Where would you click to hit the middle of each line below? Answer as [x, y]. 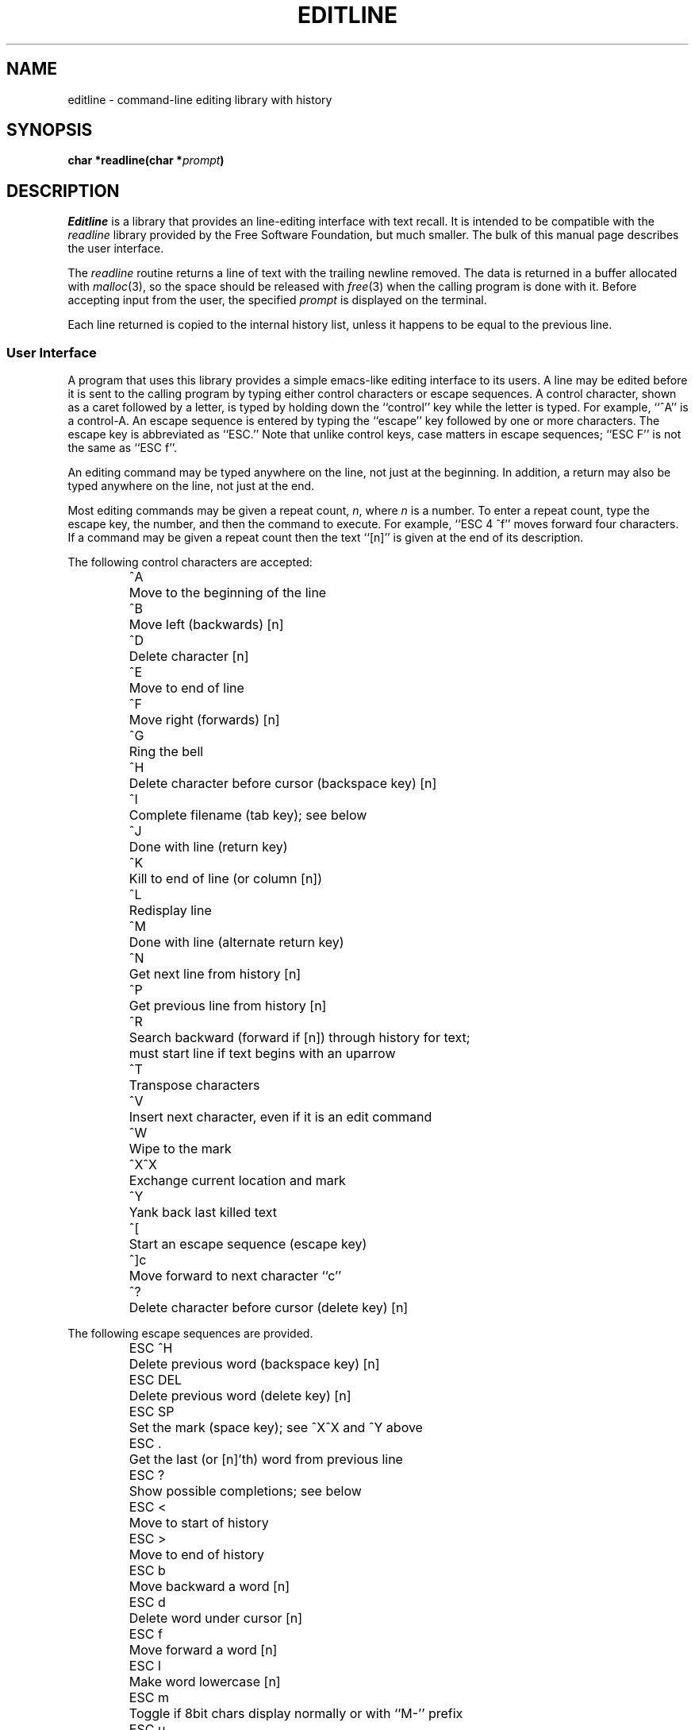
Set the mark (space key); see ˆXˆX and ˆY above [276, 1428]
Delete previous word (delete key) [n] [240, 1396]
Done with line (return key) [208, 847]
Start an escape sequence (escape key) [248, 1244]
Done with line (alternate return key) [236, 942]
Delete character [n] [189, 656]
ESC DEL [156, 1380]
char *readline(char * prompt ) [146, 160]
